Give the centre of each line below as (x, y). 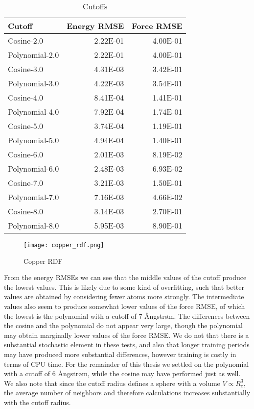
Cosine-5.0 (26, 126)
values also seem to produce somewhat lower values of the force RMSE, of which (125, 306)
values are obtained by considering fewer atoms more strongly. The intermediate (124, 296)
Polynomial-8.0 (34, 225)
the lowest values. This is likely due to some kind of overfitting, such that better (124, 287)
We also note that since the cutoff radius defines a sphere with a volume (112, 383)
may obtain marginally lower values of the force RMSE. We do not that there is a (127, 335)
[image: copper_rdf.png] (64, 245)
